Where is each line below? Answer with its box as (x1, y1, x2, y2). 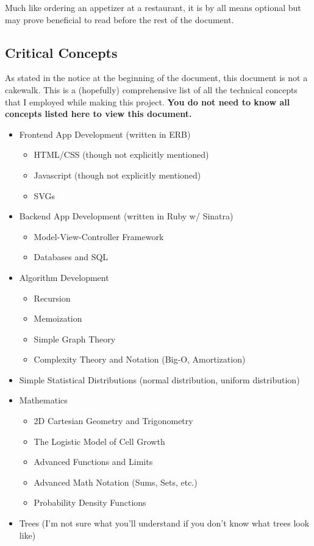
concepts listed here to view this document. (5, 107, 192, 120)
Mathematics (19, 394, 68, 406)
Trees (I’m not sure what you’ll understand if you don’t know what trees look (19, 517, 310, 530)
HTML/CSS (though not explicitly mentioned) (34, 148, 209, 161)
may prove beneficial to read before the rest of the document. (5, 13, 234, 26)
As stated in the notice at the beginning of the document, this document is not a (5, 71, 308, 84)
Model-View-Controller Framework (34, 230, 164, 243)
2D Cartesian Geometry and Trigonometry (34, 414, 193, 427)
